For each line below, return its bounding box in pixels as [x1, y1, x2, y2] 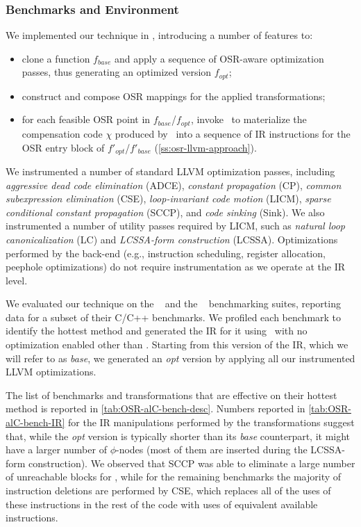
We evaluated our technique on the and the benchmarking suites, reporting [6, 296, 341, 311]
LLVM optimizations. [6, 364, 96, 379]
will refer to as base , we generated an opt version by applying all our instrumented [6, 350, 355, 365]
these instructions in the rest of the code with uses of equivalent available [6, 496, 318, 511]
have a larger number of [6, 442, 107, 457]
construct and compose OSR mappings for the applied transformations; [22, 88, 326, 103]
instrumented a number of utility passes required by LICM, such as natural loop [6, 218, 345, 233]
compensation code [22, 126, 103, 140]
